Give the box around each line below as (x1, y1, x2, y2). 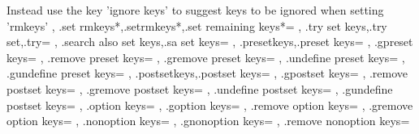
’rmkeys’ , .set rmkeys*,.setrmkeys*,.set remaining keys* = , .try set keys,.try (6, 17, 387, 34)
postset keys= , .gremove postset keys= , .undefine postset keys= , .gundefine (6, 80, 393, 97)
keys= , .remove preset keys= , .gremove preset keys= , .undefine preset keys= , (6, 48, 405, 65)
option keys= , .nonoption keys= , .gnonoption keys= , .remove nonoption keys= (6, 112, 410, 129)
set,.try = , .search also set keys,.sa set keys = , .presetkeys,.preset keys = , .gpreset (6, 33, 413, 50)
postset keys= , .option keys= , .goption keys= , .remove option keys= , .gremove (6, 96, 413, 113)
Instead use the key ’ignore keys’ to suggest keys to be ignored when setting (6, 2, 384, 18)
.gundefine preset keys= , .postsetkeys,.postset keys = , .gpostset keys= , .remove (6, 65, 408, 82)
